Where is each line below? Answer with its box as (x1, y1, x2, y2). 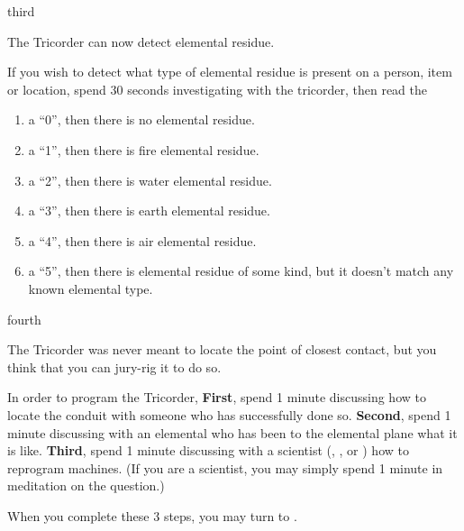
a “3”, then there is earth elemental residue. (28, 201, 270, 220)
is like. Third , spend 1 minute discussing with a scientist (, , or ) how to (7, 441, 409, 460)
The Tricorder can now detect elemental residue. (7, 32, 275, 50)
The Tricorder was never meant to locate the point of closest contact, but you (7, 340, 437, 359)
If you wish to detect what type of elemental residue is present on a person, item (7, 62, 452, 81)
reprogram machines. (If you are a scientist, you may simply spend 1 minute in (7, 458, 443, 477)
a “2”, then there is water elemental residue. (28, 170, 272, 189)
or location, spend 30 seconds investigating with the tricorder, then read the (7, 79, 428, 98)
